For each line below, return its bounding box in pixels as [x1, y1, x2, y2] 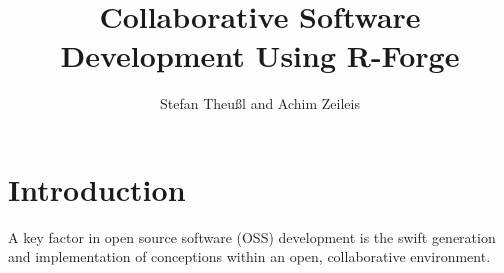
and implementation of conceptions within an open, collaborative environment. [8, 246, 491, 267]
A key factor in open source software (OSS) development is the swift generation [8, 226, 496, 247]
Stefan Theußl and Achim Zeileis [160, 93, 360, 114]
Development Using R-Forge [60, 35, 460, 76]
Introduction [8, 168, 186, 209]
